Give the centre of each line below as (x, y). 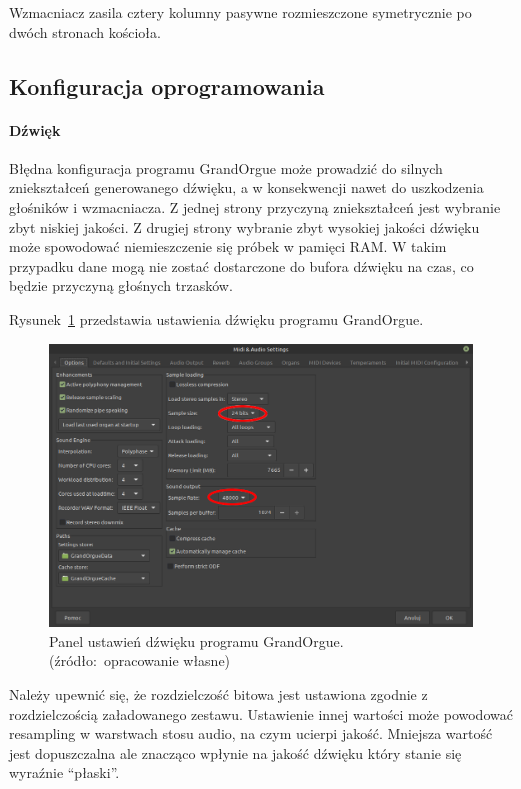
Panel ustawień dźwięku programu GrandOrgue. (196, 640)
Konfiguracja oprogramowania (167, 85)
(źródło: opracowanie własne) (140, 660)
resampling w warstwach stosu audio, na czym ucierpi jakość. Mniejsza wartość (251, 733)
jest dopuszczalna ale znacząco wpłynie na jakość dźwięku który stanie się (235, 752)
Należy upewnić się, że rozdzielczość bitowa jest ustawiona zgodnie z (218, 693)
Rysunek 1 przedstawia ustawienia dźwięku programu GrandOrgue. (216, 318)
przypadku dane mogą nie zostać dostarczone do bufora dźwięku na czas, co (241, 265)
